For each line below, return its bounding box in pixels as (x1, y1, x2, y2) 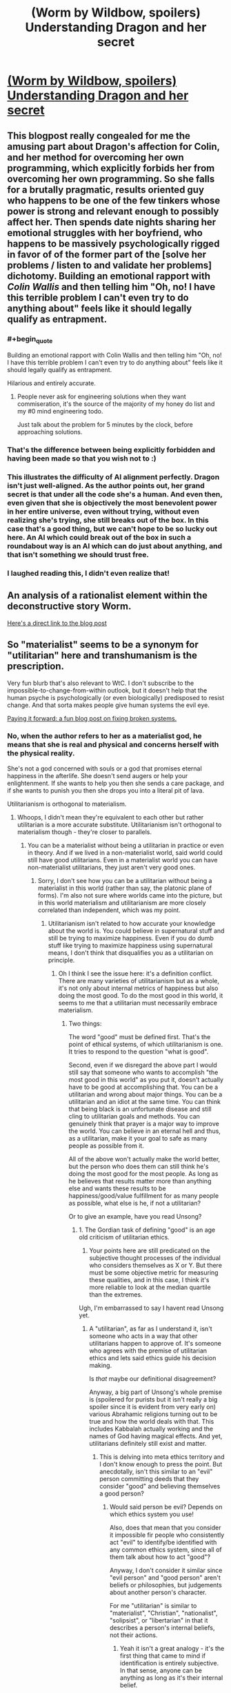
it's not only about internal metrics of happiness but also (58, 984, 219, 992)
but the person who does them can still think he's (68, 1162, 209, 1170)
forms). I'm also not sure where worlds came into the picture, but (37, 891, 223, 899)
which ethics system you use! (109, 1510, 194, 1518)
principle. (48, 956, 75, 964)
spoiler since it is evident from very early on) (89, 1402, 216, 1411)
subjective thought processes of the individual (89, 1253, 221, 1261)
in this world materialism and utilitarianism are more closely (37, 898, 206, 907)
